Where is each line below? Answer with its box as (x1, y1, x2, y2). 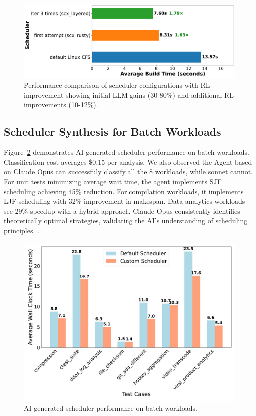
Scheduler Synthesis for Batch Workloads (4, 124, 221, 139)
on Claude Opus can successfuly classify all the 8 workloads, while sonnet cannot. (4, 166, 253, 177)
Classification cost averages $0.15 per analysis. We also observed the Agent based (4, 156, 252, 167)
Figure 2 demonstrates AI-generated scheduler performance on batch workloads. (4, 147, 249, 157)
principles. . (4, 225, 39, 235)
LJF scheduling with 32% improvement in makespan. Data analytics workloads (4, 196, 245, 206)
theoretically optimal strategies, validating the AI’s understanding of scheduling (4, 215, 248, 226)
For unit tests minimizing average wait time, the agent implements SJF (4, 176, 222, 186)
